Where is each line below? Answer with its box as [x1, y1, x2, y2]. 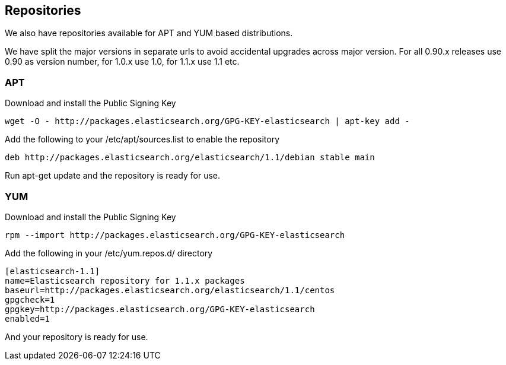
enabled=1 [5, 313, 50, 323]
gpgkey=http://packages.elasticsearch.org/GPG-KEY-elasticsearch [5, 304, 315, 314]
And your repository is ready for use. [5, 331, 148, 342]
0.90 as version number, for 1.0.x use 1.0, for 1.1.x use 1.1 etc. [5, 56, 240, 67]
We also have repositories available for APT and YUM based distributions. [5, 28, 293, 39]
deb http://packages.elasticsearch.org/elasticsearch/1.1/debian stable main [5, 153, 375, 163]
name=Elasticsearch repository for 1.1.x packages [5, 275, 245, 285]
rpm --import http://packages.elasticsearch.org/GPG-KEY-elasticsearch [5, 230, 345, 240]
